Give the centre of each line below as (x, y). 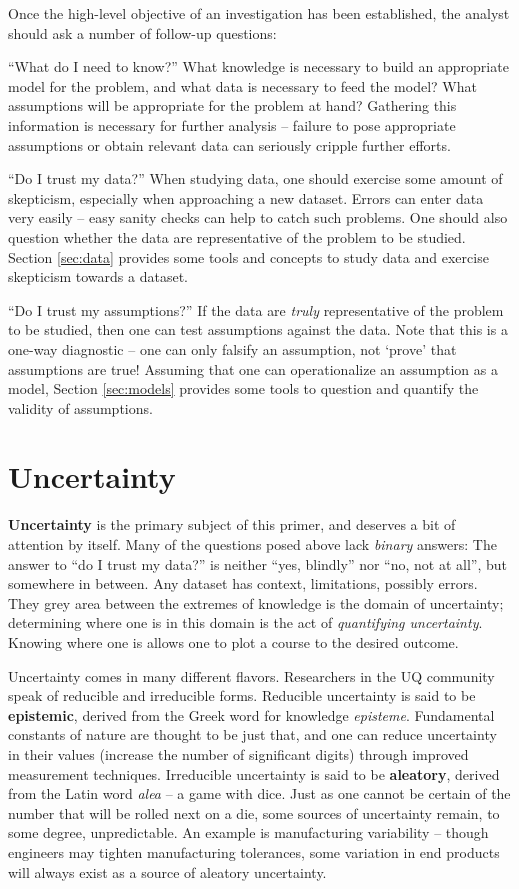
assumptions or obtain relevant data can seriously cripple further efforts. (229, 144)
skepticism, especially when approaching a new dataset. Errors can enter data (246, 197)
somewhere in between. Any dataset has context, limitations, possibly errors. (243, 583)
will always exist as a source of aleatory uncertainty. (167, 871)
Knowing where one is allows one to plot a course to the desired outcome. (233, 641)
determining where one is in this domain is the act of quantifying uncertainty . (245, 622)
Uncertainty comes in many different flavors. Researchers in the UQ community (251, 675)
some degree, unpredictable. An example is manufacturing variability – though (248, 832)
